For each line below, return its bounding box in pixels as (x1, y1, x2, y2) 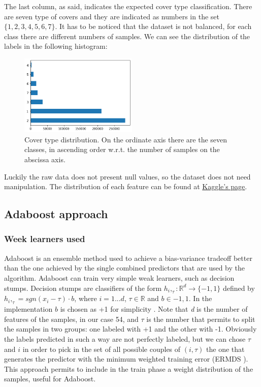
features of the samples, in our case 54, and (4, 313, 139, 324)
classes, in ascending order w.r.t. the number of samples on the (24, 144, 220, 155)
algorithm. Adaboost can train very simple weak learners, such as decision (4, 272, 235, 283)
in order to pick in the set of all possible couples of (22, 343, 181, 354)
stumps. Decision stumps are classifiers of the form (4, 282, 162, 293)
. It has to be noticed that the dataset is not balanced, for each (55, 21, 252, 32)
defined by (222, 282, 255, 293)
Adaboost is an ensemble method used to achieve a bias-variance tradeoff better (4, 252, 252, 263)
